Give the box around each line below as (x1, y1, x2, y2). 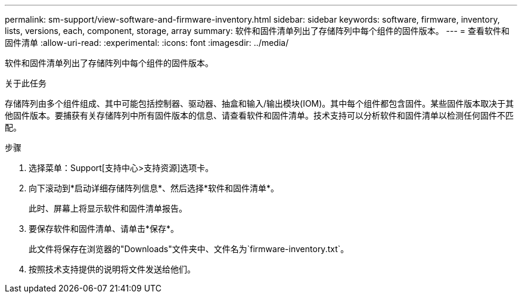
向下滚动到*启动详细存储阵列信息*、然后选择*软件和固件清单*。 (29, 183, 279, 193)
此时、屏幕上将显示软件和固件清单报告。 (29, 203, 187, 213)
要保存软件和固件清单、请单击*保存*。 (29, 223, 179, 234)
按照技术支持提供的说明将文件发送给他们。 (29, 264, 195, 274)
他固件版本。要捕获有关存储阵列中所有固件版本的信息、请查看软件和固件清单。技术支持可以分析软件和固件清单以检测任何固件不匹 (5, 110, 514, 120)
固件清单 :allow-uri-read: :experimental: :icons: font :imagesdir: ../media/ (5, 38, 289, 48)
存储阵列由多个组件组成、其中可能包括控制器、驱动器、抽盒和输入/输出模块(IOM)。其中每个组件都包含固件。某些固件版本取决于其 (5, 98, 514, 108)
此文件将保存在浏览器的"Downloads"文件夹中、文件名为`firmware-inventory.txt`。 (29, 244, 349, 254)
